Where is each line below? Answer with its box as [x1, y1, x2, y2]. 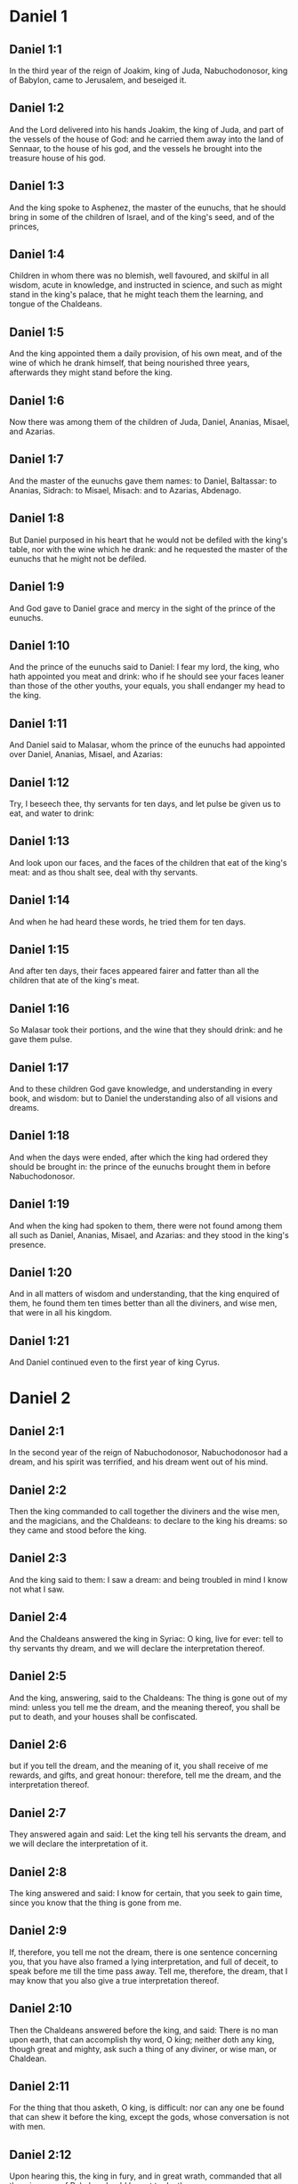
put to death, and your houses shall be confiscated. [9, 1711, 198, 1722]
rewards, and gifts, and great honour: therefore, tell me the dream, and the [9, 1770, 282, 1781]
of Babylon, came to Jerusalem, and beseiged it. [9, 75, 187, 86]
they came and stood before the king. [9, 1525, 147, 1536]
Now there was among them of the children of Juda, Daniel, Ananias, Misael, [9, 417, 290, 428]
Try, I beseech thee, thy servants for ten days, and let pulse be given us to [9, 798, 281, 809]
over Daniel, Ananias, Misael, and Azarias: [9, 749, 163, 760]
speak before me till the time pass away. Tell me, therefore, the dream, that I [9, 1966, 288, 1976]
